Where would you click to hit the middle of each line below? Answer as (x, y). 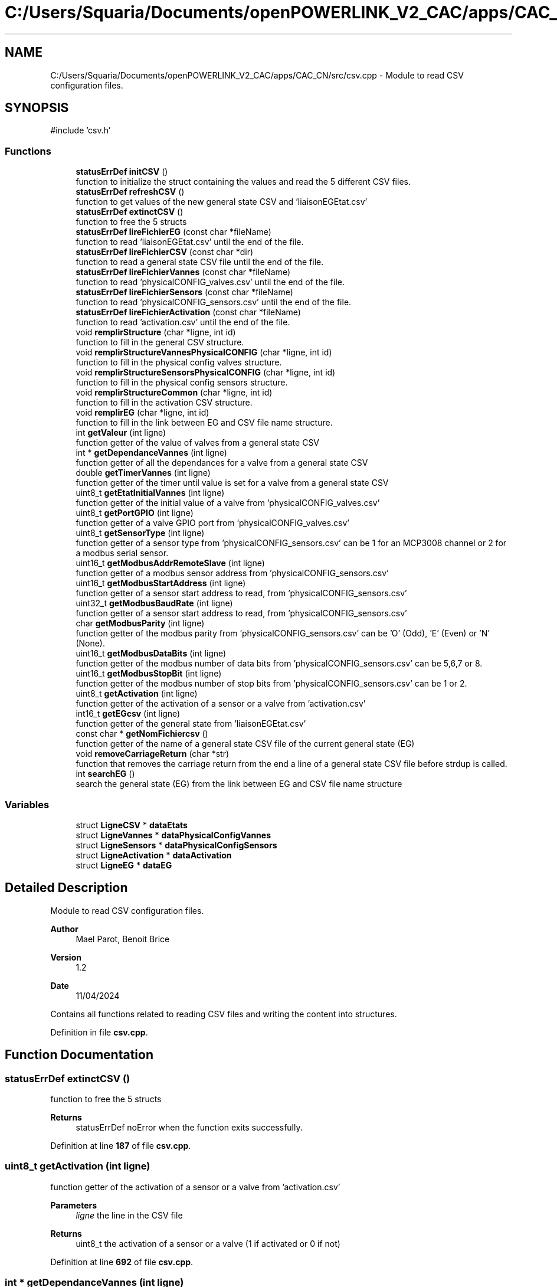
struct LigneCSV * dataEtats (132, 825)
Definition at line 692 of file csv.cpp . (122, 1262)
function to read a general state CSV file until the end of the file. (200, 262)
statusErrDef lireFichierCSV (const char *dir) (165, 252)
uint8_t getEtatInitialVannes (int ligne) (150, 493)
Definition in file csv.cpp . (99, 1032)
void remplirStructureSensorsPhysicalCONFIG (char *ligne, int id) (206, 373)
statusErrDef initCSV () (122, 172)
